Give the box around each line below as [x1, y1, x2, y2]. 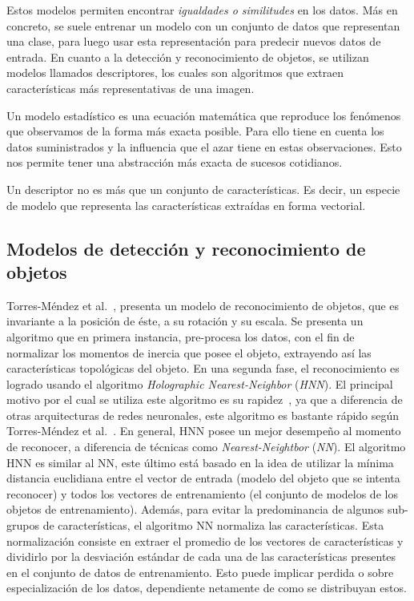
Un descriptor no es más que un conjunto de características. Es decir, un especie [6, 180, 400, 197]
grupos [6, 517, 39, 534]
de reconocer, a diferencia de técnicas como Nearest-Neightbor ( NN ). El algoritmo [6, 438, 406, 455]
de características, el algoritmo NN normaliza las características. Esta [42, 517, 384, 534]
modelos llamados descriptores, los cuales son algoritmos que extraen [6, 64, 344, 81]
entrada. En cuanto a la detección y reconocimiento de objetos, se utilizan [6, 48, 369, 65]
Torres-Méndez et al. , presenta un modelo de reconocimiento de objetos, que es [6, 296, 400, 313]
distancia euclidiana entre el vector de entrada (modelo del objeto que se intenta [6, 470, 400, 486]
